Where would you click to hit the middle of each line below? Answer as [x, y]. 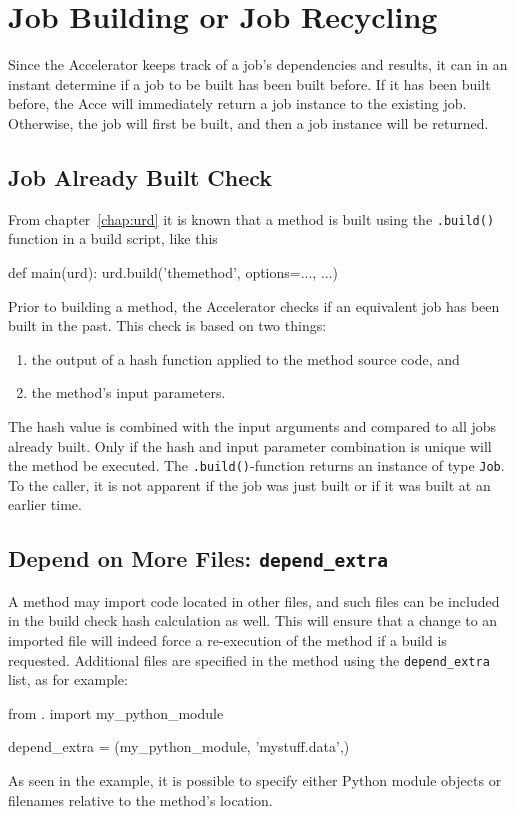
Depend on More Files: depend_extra [198, 558]
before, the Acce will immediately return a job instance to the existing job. [237, 103]
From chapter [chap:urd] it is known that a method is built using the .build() [251, 218]
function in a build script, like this [113, 238]
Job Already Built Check [140, 176]
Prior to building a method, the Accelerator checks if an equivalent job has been [254, 305]
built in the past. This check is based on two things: [167, 325]
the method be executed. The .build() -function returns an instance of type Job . [256, 465]
